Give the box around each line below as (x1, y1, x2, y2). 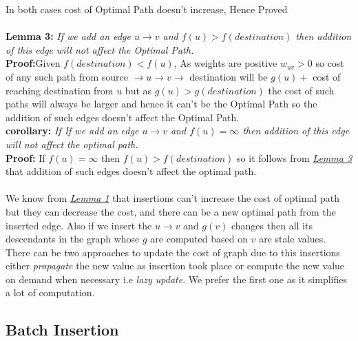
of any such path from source (6, 69, 128, 83)
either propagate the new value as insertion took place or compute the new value (6, 258, 345, 273)
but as (125, 83, 152, 97)
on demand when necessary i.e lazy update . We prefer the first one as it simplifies (6, 271, 348, 286)
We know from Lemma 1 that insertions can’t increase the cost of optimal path (6, 191, 339, 205)
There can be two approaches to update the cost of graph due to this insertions (6, 245, 340, 259)
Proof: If (6, 150, 45, 165)
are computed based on (150, 231, 248, 246)
